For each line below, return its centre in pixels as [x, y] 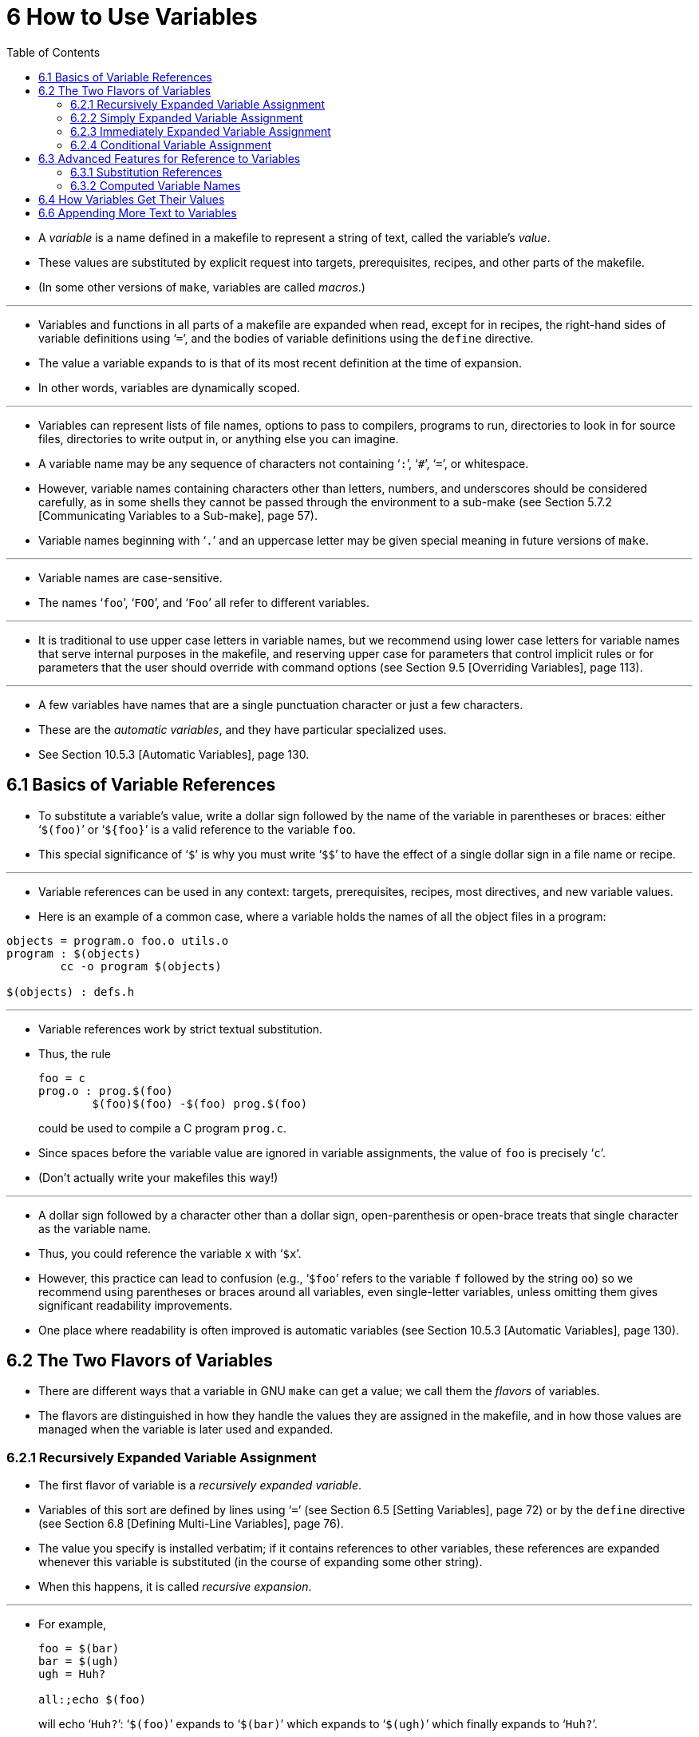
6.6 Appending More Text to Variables [138, 212]
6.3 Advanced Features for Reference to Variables [170, 158]
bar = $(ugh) [79, 1662]
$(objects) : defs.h [71, 991]
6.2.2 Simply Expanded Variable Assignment [187, 117]
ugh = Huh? [72, 1674]
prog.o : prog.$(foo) [106, 1091]
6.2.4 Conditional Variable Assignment [171, 145]
